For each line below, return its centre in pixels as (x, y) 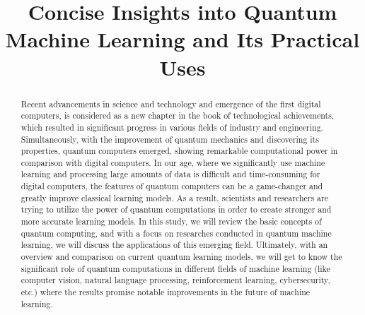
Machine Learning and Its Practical (182, 39)
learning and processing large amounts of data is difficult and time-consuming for (170, 174)
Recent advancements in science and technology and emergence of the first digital (171, 103)
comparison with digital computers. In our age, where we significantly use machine (173, 162)
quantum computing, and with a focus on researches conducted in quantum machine (176, 233)
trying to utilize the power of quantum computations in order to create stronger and (176, 209)
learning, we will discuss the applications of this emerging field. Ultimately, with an (174, 245)
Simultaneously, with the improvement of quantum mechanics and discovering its (170, 139)
